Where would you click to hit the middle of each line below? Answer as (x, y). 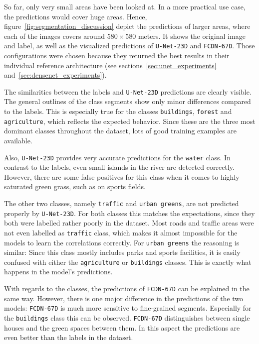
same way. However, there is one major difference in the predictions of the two (124, 298)
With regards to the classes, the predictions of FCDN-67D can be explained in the (127, 288)
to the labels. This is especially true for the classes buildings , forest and (118, 111)
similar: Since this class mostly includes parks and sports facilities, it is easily (122, 252)
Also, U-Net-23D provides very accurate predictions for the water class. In (117, 157)
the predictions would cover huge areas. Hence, (76, 16)
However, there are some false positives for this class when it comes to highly (122, 176)
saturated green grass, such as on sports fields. (75, 186)
